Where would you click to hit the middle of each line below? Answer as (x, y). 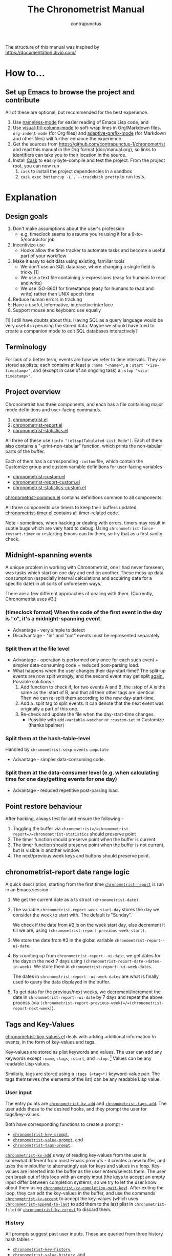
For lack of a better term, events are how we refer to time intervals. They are (86, 359)
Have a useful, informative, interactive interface (63, 305)
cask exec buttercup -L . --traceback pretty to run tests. (83, 176)
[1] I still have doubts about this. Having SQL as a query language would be (84, 320)
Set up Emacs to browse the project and (70, 92)
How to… (25, 73)
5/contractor (34, 239)
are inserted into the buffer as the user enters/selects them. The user (93, 1171)
